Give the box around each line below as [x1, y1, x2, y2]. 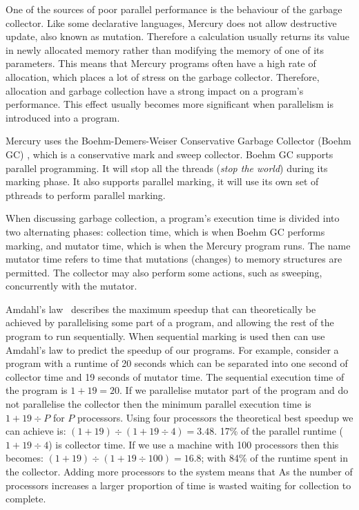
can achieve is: [6, 424, 66, 438]
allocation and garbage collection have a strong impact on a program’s [6, 83, 304, 97]
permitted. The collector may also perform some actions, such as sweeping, [6, 265, 322, 279]
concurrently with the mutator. [6, 278, 137, 293]
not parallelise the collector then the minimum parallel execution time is [6, 397, 311, 411]
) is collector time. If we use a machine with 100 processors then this [48, 437, 339, 451]
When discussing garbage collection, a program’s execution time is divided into [6, 211, 340, 225]
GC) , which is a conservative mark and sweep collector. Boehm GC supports [6, 147, 333, 161]
